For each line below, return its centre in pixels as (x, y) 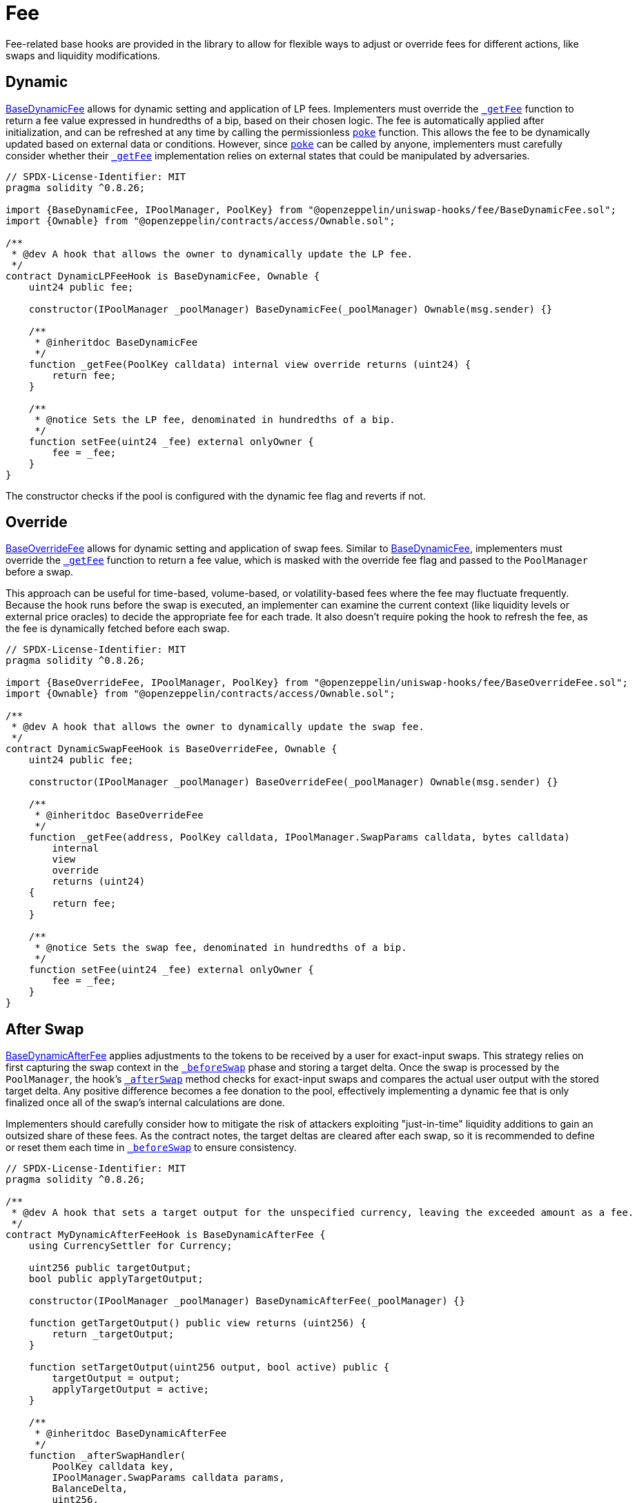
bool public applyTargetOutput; (116, 1279)
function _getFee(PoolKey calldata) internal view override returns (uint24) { (250, 364)
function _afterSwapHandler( (107, 1456)
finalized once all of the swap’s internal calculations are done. (145, 1103)
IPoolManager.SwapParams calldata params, (168, 1478)
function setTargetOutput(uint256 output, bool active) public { (209, 1367)
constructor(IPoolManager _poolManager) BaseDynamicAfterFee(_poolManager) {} (247, 1301)
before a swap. (40, 572)
